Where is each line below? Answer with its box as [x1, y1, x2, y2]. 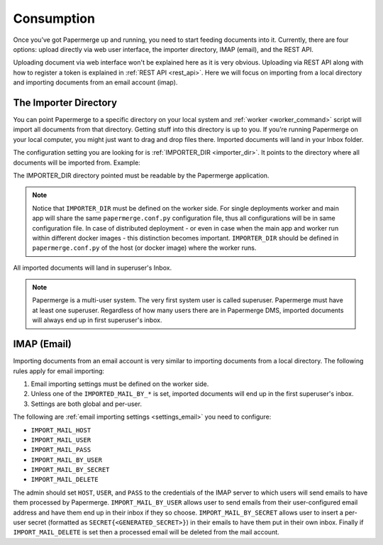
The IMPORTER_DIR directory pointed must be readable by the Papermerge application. [13, 171, 270, 180]
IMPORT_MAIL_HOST [30, 426, 91, 434]
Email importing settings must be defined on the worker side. [30, 380, 209, 388]
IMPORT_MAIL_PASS [30, 446, 91, 454]
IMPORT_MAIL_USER [30, 436, 91, 444]
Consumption [13, 11, 96, 26]
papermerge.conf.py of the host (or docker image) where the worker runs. [32, 243, 257, 252]
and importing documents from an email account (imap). [13, 78, 178, 87]
